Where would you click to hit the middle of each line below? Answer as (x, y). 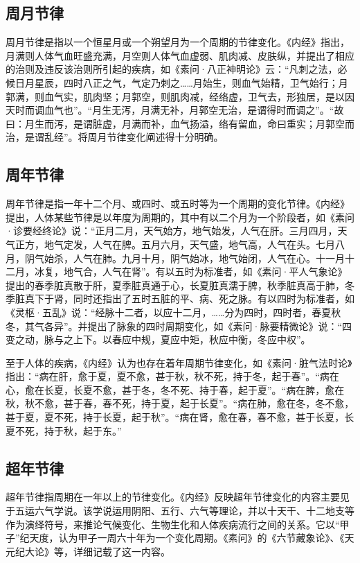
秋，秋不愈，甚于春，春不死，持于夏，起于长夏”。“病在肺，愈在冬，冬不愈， (180, 403)
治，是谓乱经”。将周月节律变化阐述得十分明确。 (115, 137)
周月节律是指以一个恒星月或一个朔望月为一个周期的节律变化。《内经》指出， (178, 42)
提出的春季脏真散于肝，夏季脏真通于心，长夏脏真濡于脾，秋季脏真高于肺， (175, 285)
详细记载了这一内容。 (121, 551)
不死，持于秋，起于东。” (68, 430)
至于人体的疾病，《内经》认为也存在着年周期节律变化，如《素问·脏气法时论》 (179, 362)
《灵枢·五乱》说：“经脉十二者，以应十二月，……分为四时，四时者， (159, 312)
